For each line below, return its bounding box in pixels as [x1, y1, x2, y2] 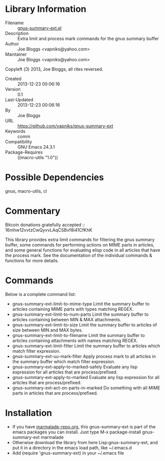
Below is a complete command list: [5, 291, 76, 297]
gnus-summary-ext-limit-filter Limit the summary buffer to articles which [12, 342, 161, 349]
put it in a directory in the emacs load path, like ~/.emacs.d [12, 445, 132, 451]
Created [5, 76, 22, 82]
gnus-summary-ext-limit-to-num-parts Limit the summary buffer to [12, 311, 149, 317]
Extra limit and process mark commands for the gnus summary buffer [17, 36, 159, 42]
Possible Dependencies [5, 172, 104, 183]
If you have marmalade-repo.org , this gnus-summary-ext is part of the [12, 423, 156, 429]
